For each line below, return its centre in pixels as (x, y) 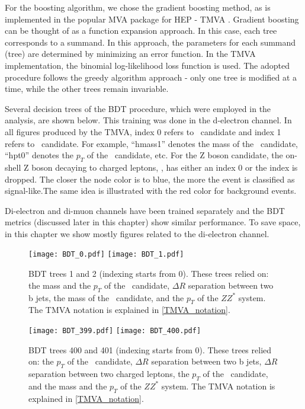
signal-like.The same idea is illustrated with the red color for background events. (151, 191)
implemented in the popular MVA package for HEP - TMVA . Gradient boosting (152, 19)
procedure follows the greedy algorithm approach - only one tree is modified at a (151, 77)
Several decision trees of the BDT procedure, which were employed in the (138, 108)
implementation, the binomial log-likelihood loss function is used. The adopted (147, 65)
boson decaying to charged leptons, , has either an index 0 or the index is (165, 167)
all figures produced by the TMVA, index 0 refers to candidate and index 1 (143, 131)
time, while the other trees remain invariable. (87, 89)
